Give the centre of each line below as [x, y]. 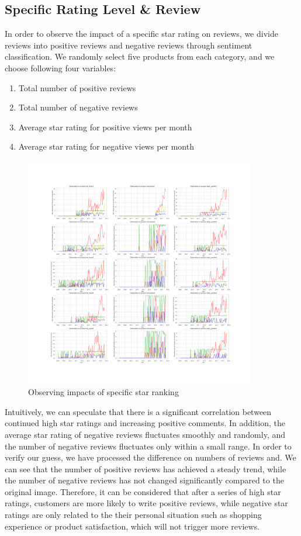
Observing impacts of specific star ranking [103, 392]
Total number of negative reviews [78, 107]
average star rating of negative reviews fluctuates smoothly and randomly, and [145, 434]
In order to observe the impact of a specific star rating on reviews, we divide [141, 34]
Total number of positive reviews [77, 87]
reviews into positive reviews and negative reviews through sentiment [129, 45]
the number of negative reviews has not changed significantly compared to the [144, 480]
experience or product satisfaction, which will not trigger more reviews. [132, 526]
